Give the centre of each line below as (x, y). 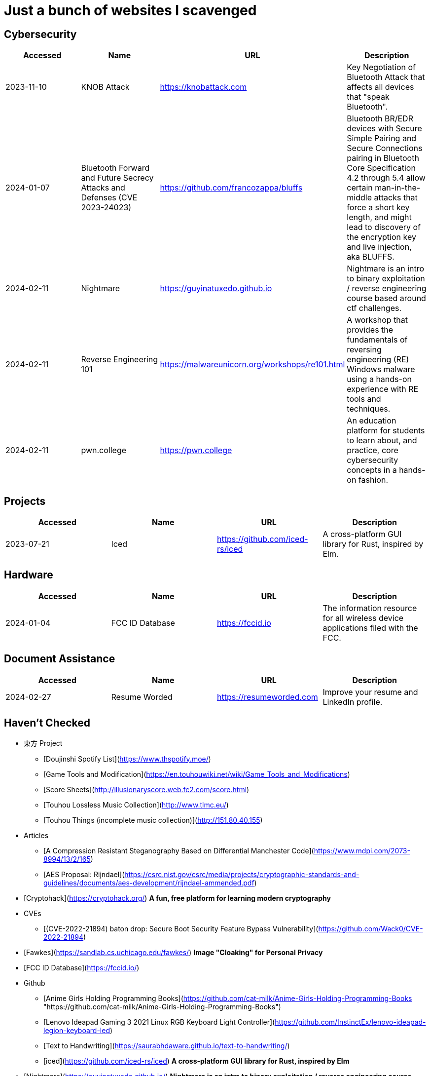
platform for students (386, 431)
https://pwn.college (196, 450)
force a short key (378, 208)
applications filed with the (370, 628)
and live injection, (379, 247)
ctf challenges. (374, 308)
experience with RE (383, 389)
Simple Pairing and (382, 138)
